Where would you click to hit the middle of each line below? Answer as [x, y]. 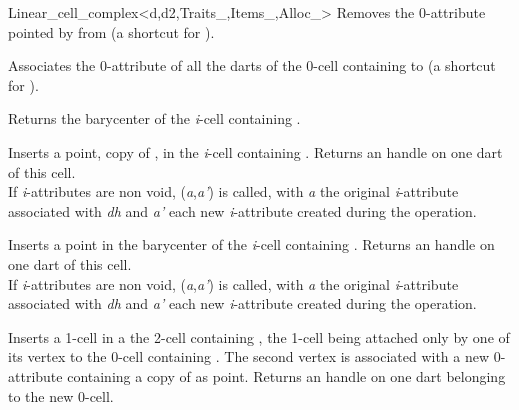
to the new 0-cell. [61, 395]
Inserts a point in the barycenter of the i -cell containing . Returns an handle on [251, 244]
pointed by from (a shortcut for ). [111, 31]
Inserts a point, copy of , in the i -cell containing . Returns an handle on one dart [255, 151]
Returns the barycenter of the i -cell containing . [154, 118]
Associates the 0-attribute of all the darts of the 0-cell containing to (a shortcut [252, 65]
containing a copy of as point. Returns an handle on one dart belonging [286, 375]
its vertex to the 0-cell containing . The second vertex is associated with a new [249, 356]
